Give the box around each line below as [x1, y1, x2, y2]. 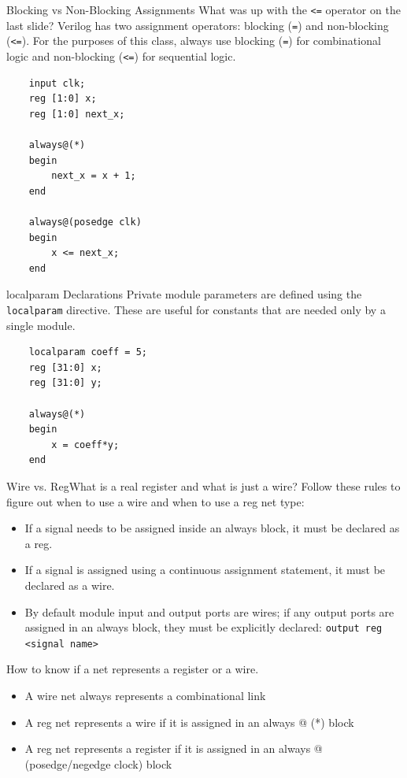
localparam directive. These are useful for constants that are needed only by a [6, 301, 386, 317]
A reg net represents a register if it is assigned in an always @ [24, 740, 323, 757]
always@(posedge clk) [28, 216, 142, 228]
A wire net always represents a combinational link [24, 687, 266, 703]
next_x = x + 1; [51, 170, 136, 182]
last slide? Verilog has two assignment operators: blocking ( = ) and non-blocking [6, 17, 389, 33]
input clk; [28, 77, 86, 89]
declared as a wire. [24, 576, 115, 593]
